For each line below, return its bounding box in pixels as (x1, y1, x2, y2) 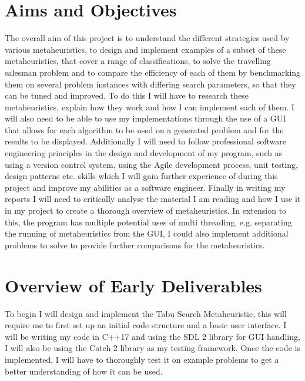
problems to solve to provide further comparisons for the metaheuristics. (5, 238, 265, 251)
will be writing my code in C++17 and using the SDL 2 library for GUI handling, (5, 330, 300, 342)
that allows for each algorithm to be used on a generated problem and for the (5, 123, 284, 136)
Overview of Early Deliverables (5, 273, 262, 297)
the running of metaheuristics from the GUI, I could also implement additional (5, 227, 289, 240)
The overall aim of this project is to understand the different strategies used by (5, 32, 290, 44)
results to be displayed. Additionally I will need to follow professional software (5, 135, 286, 147)
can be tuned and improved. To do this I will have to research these (5, 89, 249, 102)
